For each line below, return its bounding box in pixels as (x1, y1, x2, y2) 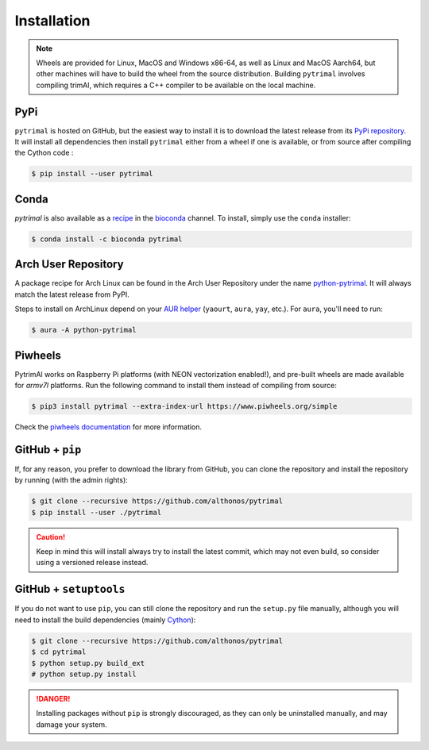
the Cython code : (14, 148, 74, 158)
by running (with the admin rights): (14, 475, 129, 485)
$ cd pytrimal (31, 648, 87, 656)
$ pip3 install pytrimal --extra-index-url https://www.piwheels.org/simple (31, 402, 338, 411)
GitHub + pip (14, 443, 82, 456)
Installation (14, 12, 91, 29)
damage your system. (36, 719, 107, 729)
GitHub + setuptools (14, 583, 126, 596)
